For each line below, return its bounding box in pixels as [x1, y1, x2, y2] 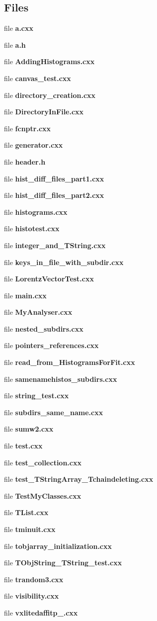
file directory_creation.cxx [4, 89, 96, 100]
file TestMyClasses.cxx [4, 490, 81, 501]
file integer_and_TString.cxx [4, 240, 106, 250]
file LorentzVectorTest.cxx [4, 273, 94, 284]
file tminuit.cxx [4, 524, 56, 534]
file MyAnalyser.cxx [4, 307, 73, 317]
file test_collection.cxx [4, 457, 81, 467]
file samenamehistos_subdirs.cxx [4, 373, 117, 384]
